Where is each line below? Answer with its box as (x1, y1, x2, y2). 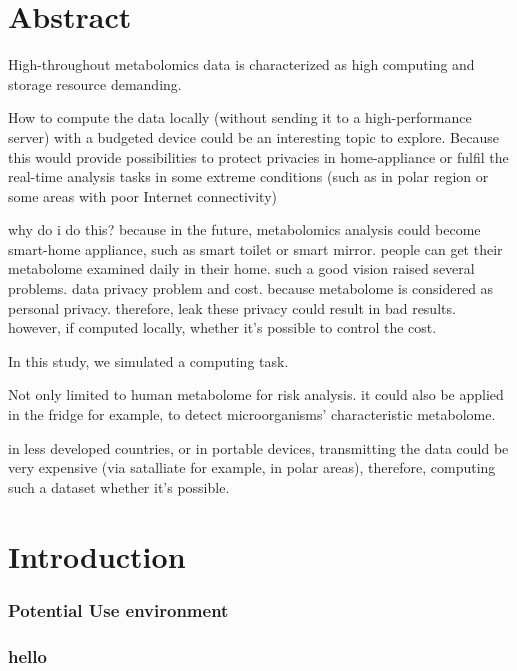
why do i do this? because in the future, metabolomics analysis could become (8, 219, 481, 240)
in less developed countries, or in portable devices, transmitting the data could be (8, 437, 509, 458)
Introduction (8, 535, 186, 576)
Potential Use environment (8, 597, 229, 622)
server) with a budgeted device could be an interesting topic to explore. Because (8, 126, 499, 147)
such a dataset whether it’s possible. (8, 476, 230, 497)
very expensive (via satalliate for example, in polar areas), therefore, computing (8, 457, 496, 478)
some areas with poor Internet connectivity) (8, 185, 277, 206)
